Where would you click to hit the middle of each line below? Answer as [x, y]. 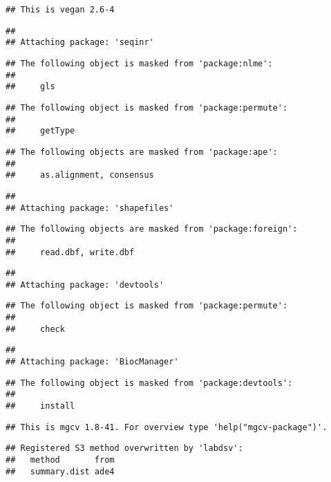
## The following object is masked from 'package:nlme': [139, 63]
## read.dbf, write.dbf [70, 252]
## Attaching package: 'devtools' [85, 285]
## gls [30, 87]
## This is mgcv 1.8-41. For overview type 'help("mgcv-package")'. [167, 427]
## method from [60, 460]
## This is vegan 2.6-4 [60, 10]
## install [40, 406]
